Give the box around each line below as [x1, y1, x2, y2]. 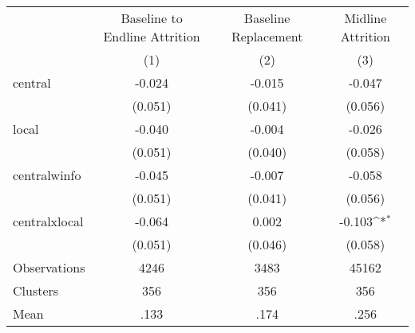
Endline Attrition [103, 27, 200, 45]
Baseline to [121, 9, 183, 27]
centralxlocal [13, 212, 84, 230]
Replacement [231, 27, 303, 45]
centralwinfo [13, 166, 81, 184]
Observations [13, 258, 85, 276]
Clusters [13, 281, 59, 300]
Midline [344, 9, 387, 27]
